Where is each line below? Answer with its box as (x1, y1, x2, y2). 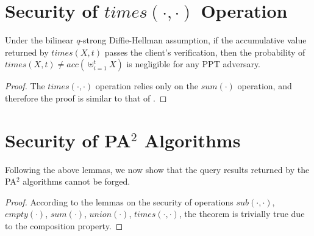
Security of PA (5, 127, 131, 152)
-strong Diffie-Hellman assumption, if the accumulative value (80, 34, 307, 46)
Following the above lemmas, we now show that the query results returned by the (5, 163, 310, 175)
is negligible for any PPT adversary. (126, 57, 261, 70)
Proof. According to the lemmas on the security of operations (5, 195, 234, 208)
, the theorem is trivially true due (179, 207, 305, 220)
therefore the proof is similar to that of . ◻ (5, 91, 167, 104)
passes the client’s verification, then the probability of (104, 45, 305, 58)
